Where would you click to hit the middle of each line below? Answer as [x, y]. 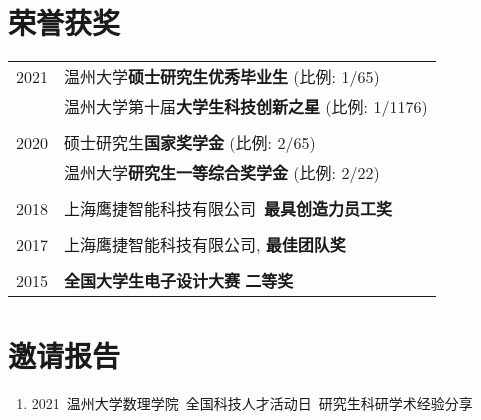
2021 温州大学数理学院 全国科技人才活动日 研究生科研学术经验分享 [252, 403]
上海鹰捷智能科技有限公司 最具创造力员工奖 [228, 209]
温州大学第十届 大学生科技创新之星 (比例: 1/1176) [246, 107]
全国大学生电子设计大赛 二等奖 [179, 281]
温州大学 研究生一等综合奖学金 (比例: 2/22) [222, 173]
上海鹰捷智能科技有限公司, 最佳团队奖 [205, 245]
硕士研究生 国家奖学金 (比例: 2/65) [190, 143]
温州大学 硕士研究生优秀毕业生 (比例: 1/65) [222, 77]
